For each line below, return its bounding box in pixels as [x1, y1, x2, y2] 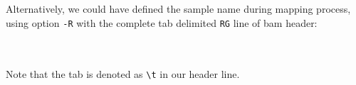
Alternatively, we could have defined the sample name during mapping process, [6, 1, 351, 16]
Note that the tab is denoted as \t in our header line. [6, 67, 240, 81]
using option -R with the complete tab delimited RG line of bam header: [6, 15, 318, 30]
